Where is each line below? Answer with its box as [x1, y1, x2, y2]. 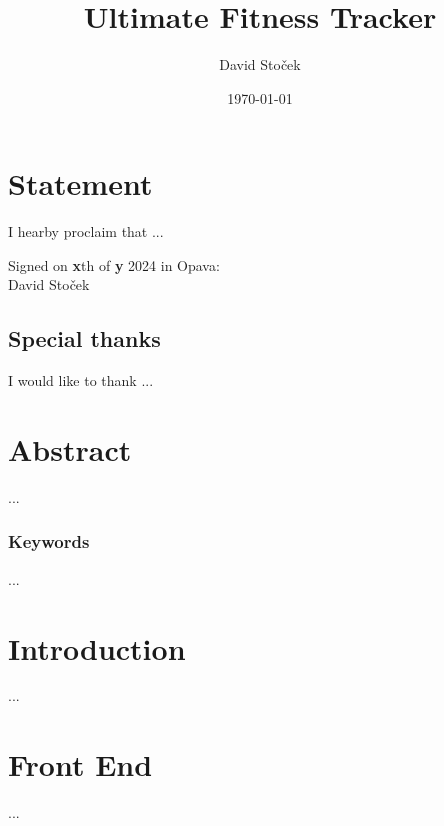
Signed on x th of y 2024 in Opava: [8, 254, 220, 275]
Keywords [8, 529, 90, 554]
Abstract [8, 429, 132, 470]
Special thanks [8, 323, 161, 354]
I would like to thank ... [8, 370, 154, 391]
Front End [8, 744, 153, 785]
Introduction [8, 627, 186, 668]
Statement [8, 163, 153, 204]
